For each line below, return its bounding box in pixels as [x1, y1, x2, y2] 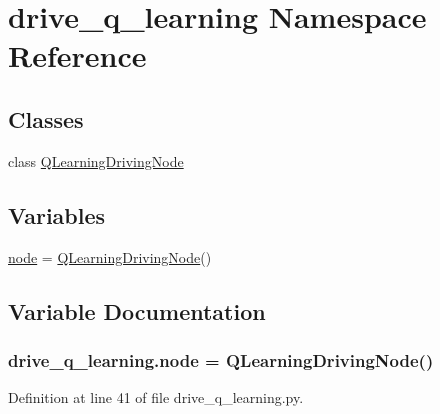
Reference [8, 35, 147, 76]
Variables [8, 199, 106, 230]
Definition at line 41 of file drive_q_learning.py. [8, 387, 304, 408]
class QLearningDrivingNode [8, 150, 184, 171]
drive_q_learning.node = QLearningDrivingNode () [8, 347, 434, 372]
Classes [8, 103, 84, 134]
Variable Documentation [8, 295, 266, 326]
